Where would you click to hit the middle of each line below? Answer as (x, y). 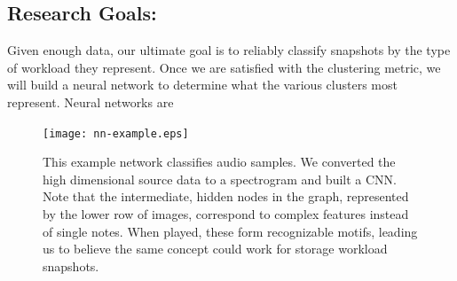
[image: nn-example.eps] (116, 133)
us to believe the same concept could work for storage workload (215, 249)
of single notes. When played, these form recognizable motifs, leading (230, 231)
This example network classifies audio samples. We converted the (219, 162)
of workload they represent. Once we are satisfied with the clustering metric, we (224, 67)
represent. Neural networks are (91, 101)
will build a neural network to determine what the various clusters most (202, 85)
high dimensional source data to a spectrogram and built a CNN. (220, 179)
